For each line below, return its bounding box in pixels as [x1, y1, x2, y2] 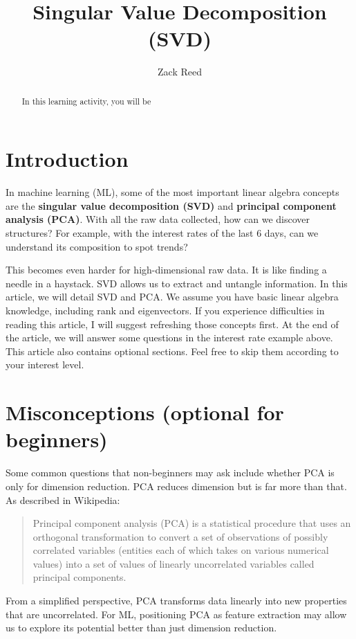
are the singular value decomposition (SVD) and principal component [6, 198, 337, 213]
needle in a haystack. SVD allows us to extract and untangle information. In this [6, 276, 348, 290]
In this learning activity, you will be [21, 95, 151, 107]
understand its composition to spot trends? [6, 239, 188, 253]
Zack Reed [158, 64, 202, 79]
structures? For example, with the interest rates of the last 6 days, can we [6, 226, 319, 240]
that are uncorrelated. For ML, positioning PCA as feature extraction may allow [6, 606, 347, 621]
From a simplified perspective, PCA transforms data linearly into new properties [6, 593, 347, 608]
